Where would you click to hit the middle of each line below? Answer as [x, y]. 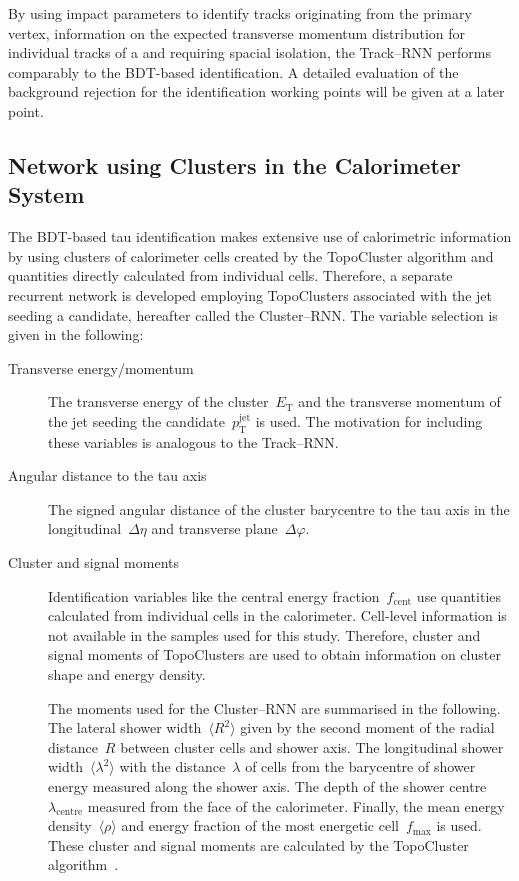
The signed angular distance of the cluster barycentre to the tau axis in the [279, 508]
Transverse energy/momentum [101, 367]
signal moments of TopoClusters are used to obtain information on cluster [274, 654]
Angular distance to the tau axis [107, 475]
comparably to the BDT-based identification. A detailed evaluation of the [233, 71]
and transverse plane [214, 528]
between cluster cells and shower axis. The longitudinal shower [312, 746]
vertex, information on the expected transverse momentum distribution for [237, 32]
